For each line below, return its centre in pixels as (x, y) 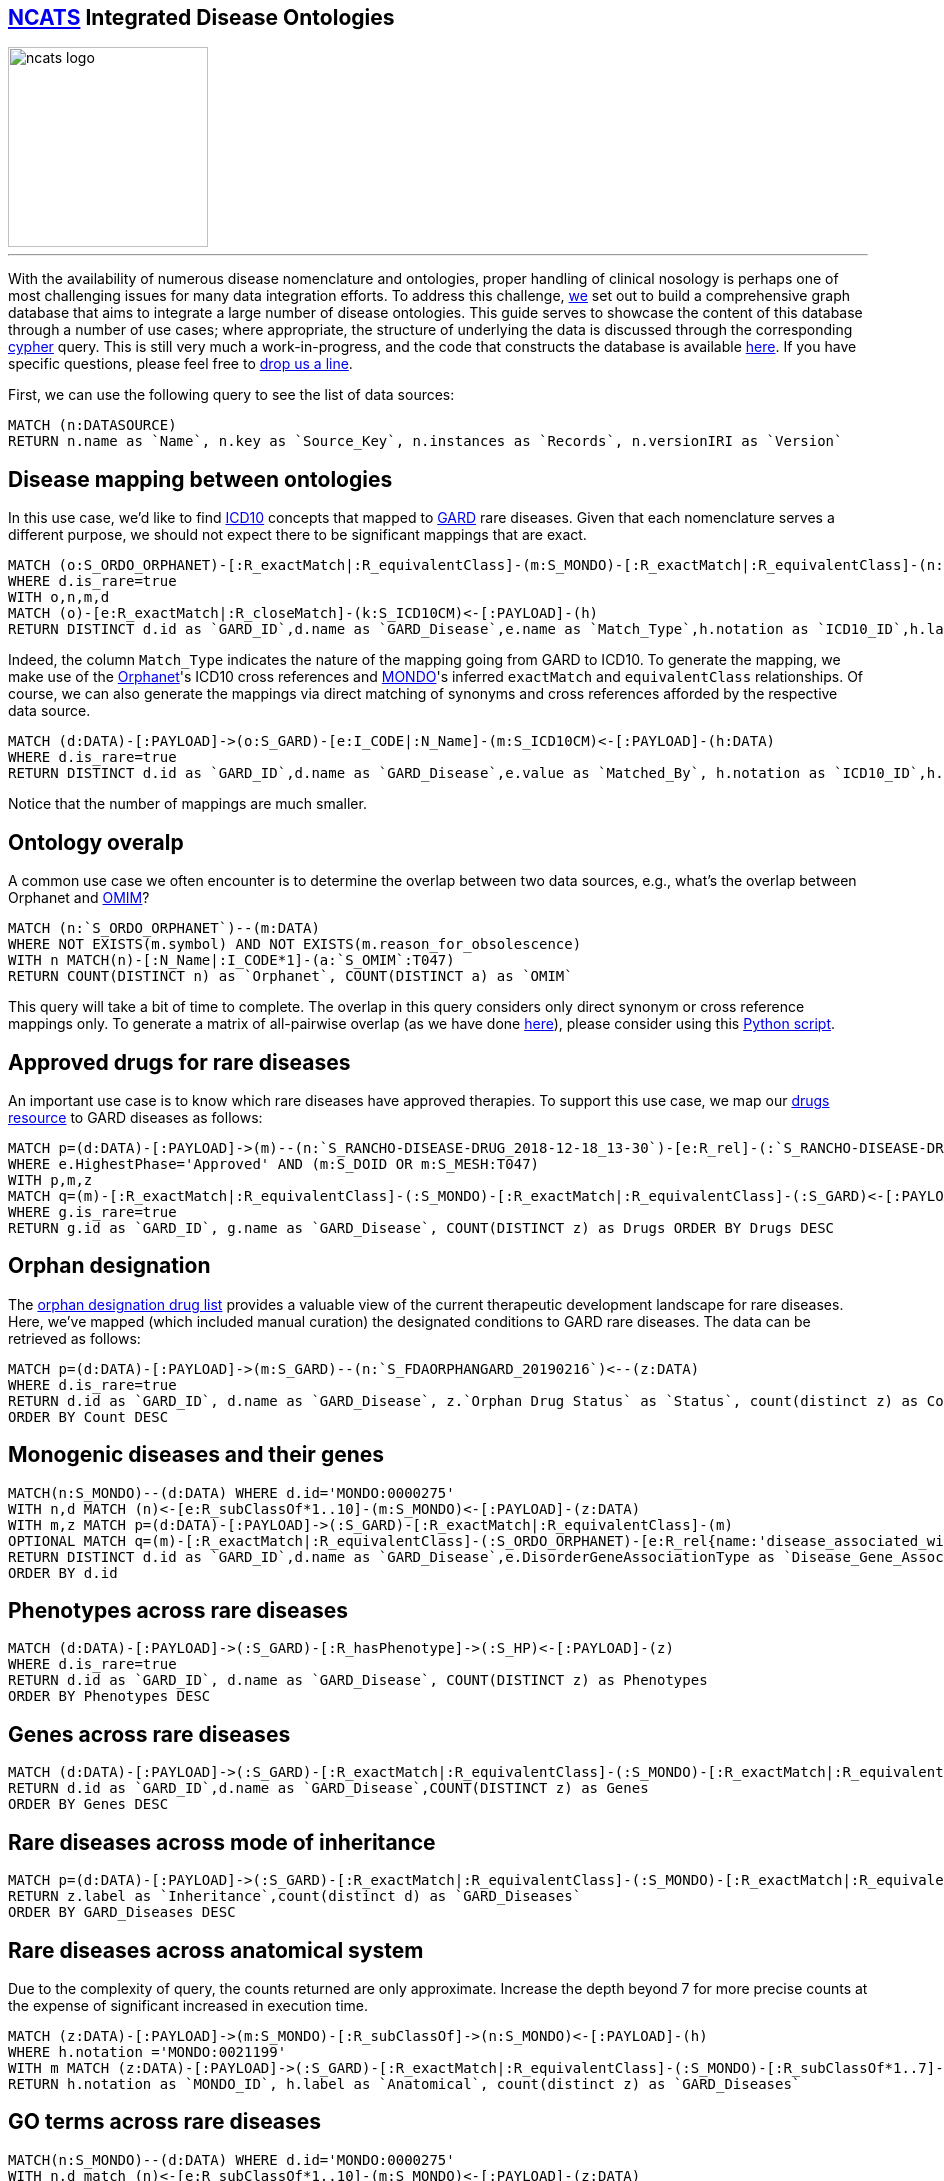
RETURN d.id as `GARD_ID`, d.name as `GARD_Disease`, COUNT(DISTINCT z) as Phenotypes (358, 1680)
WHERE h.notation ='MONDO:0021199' (147, 2052)
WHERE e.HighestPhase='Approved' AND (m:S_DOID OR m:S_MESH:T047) (274, 1163)
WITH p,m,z (50, 1179)
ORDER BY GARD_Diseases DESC (122, 1912)
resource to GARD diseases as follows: (135, 1117)
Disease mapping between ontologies (200, 479)
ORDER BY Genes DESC (88, 1804)
